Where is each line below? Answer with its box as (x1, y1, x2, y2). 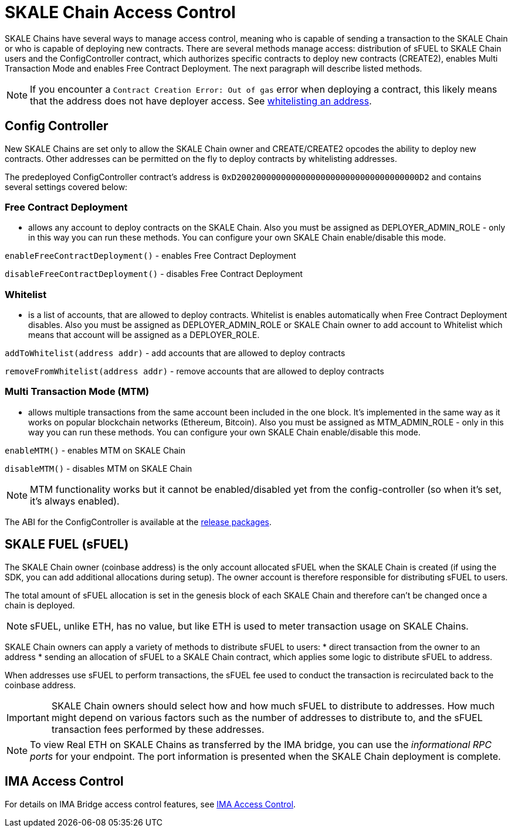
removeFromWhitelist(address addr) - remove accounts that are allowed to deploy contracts (5, 366, 384, 377)
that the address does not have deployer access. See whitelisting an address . (30, 94, 372, 107)
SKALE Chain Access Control (5, 2, 236, 22)
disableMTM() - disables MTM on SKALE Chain (5, 463, 192, 474)
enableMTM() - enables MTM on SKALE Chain (5, 445, 185, 455)
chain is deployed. (5, 600, 75, 610)
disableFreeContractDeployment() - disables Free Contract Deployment (5, 269, 303, 279)
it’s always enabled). (30, 495, 120, 507)
